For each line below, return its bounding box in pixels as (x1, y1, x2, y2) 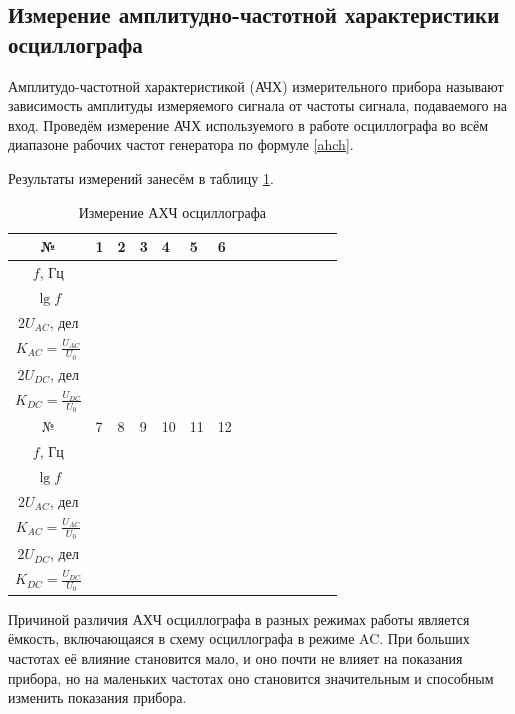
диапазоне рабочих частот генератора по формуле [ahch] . (8, 134, 354, 155)
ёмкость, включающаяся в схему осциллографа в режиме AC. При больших (8, 628, 470, 649)
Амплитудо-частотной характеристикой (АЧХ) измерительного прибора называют (8, 75, 504, 96)
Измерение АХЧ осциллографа (78, 201, 267, 222)
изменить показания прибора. (8, 687, 187, 708)
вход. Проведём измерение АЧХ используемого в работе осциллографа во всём (8, 114, 489, 135)
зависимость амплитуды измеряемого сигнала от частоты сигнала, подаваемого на (8, 95, 507, 116)
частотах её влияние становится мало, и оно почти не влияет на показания (8, 647, 463, 668)
